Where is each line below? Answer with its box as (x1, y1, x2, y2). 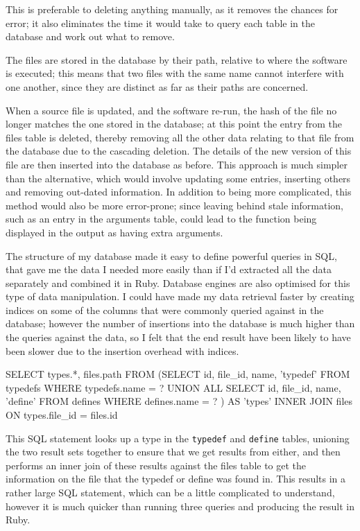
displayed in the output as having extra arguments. (6, 225, 223, 239)
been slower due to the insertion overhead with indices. (6, 343, 239, 358)
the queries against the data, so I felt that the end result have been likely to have (6, 330, 351, 345)
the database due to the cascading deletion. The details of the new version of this (6, 143, 352, 158)
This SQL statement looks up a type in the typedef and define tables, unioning (6, 430, 350, 445)
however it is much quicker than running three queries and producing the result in (6, 498, 354, 513)
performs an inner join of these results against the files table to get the (6, 458, 307, 472)
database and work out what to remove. (6, 29, 175, 44)
